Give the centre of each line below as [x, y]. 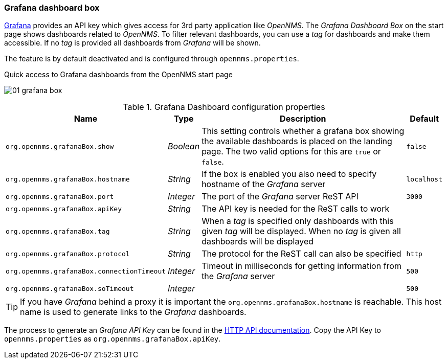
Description [303, 119]
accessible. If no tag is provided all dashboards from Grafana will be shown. [132, 43]
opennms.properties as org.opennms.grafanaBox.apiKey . [113, 339]
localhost [424, 179]
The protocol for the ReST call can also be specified [301, 254]
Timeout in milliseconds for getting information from [301, 266]
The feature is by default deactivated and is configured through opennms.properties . [152, 59]
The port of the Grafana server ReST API [280, 197]
